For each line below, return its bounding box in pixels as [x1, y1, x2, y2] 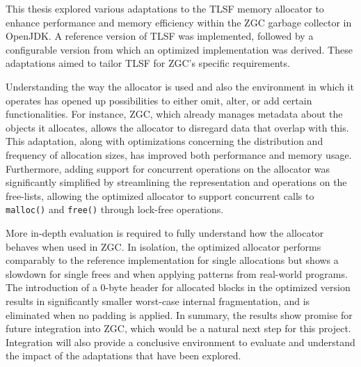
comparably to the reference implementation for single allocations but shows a [6, 253, 339, 267]
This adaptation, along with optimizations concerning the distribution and [6, 134, 323, 148]
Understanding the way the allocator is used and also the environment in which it [6, 79, 354, 93]
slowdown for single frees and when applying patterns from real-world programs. [6, 266, 348, 281]
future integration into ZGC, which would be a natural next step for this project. [6, 321, 351, 336]
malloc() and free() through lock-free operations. [6, 202, 224, 217]
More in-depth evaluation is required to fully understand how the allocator [6, 225, 324, 240]
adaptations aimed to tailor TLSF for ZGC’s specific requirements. [6, 56, 290, 70]
